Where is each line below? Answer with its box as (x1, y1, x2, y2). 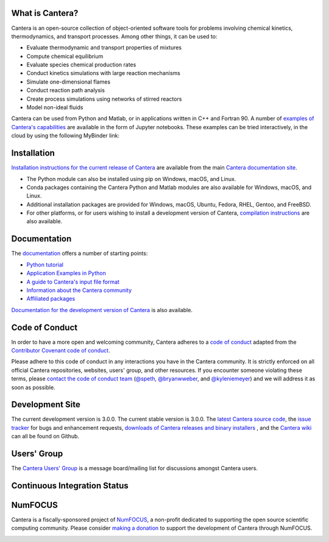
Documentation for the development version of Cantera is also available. (11, 306, 193, 313)
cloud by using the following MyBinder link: (11, 132, 120, 140)
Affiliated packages (26, 295, 76, 302)
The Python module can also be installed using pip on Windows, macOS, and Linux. (26, 175, 236, 182)
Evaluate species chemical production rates (26, 61, 136, 68)
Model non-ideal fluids (26, 104, 83, 111)
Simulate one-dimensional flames (26, 78, 111, 85)
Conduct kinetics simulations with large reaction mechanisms (26, 70, 181, 77)
